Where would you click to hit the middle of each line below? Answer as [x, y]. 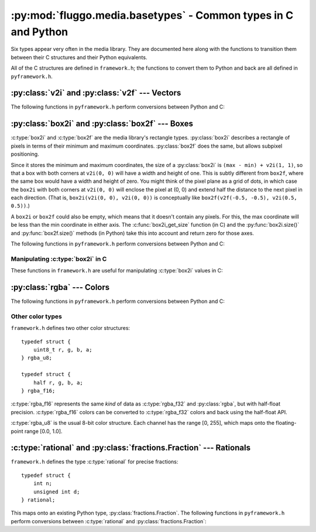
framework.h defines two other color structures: [71, 328]
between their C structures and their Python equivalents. [79, 57]
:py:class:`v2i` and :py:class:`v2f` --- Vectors [96, 93]
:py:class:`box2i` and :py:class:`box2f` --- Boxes [102, 124]
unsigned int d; [56, 492]
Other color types [37, 316]
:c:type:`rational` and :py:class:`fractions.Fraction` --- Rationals [131, 448]
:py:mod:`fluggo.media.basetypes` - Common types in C [152, 15]
